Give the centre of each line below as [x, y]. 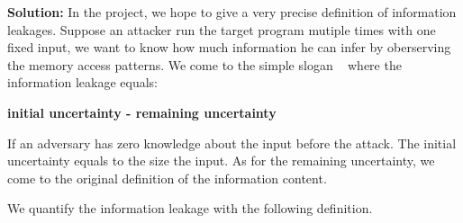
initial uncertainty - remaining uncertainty [142, 112]
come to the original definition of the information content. [167, 178]
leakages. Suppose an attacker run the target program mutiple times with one [222, 29]
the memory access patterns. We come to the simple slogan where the [204, 64]
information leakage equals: [82, 82]
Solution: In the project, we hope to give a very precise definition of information [232, 12]
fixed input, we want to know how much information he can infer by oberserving [229, 47]
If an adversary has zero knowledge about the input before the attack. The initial [232, 143]
